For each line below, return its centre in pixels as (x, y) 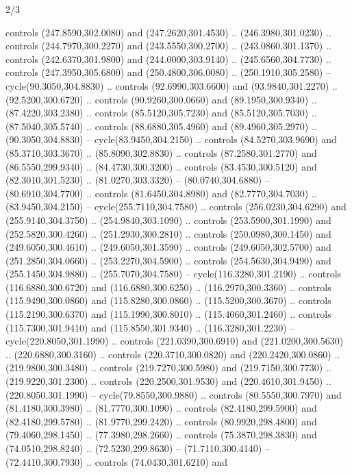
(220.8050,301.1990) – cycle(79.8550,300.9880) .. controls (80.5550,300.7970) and (174, 394)
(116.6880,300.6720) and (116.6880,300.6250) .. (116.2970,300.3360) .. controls (168, 287)
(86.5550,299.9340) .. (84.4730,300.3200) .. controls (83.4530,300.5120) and (161, 166)
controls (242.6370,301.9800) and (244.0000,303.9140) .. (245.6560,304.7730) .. (168, 59)
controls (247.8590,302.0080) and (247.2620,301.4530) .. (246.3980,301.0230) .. (168, 32)
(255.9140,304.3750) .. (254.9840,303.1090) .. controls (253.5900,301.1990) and (168, 220)
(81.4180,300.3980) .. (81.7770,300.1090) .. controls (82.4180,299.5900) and (161, 408)
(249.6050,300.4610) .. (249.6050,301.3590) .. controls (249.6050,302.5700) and (168, 247)
